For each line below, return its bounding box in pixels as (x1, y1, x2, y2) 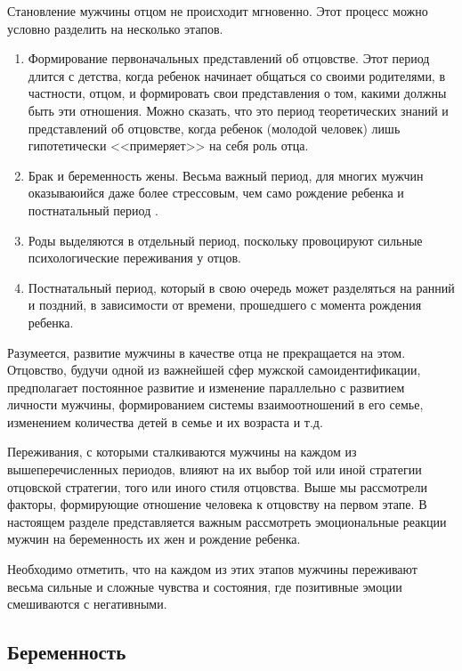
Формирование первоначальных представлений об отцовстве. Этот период (28, 49, 430, 68)
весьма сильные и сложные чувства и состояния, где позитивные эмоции (7, 577, 402, 595)
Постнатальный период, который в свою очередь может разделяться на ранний (28, 278, 455, 296)
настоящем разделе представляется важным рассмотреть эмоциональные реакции (7, 512, 447, 530)
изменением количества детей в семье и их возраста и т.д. (7, 412, 323, 431)
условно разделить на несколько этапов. (7, 19, 223, 37)
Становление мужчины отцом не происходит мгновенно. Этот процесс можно (7, 2, 428, 20)
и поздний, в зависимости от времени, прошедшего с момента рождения (28, 295, 422, 314)
